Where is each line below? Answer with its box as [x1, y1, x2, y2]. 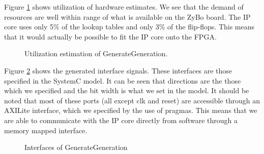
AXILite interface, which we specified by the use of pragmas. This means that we [4, 105, 257, 115]
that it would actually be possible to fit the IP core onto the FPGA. [4, 31, 217, 42]
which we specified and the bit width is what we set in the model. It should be [4, 85, 249, 96]
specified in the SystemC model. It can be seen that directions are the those [4, 75, 241, 86]
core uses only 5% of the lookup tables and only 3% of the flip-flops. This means [4, 21, 255, 32]
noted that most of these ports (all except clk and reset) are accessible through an [4, 95, 260, 105]
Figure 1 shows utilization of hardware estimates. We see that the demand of [4, 2, 244, 12]
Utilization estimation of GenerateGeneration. [24, 48, 168, 59]
